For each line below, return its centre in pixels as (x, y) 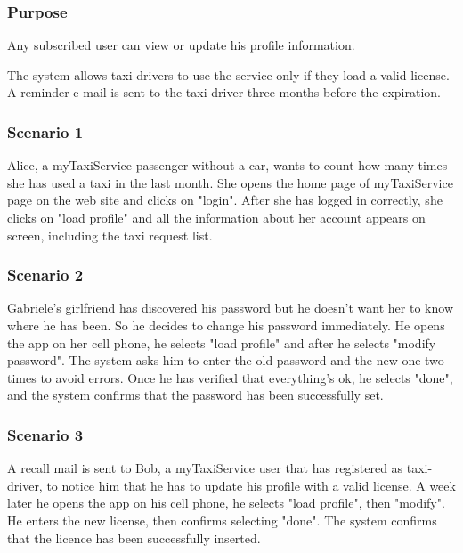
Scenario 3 (45, 434)
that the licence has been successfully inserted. (134, 537)
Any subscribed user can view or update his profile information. (181, 45)
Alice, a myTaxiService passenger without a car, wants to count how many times (227, 165)
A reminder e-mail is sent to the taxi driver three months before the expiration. (224, 92)
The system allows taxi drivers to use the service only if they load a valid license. (228, 74)
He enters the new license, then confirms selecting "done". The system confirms (222, 520)
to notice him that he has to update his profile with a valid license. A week (251, 485)
